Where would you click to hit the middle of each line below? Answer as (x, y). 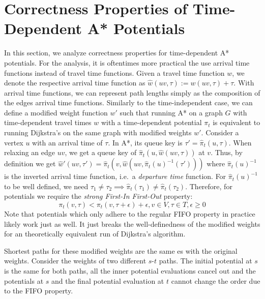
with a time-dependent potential (151, 122)
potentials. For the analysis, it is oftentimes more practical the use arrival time (127, 62)
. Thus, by (227, 152)
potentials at (24, 280)
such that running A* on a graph (171, 112)
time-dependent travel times (48, 122)
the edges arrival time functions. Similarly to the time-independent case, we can (128, 102)
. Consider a (220, 132)
